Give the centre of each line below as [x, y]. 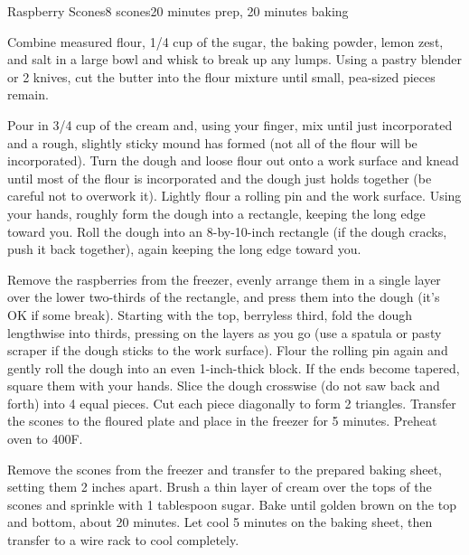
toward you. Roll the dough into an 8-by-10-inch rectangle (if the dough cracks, [227, 231]
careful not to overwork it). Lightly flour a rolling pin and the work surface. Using [234, 196]
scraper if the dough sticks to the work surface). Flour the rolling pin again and [228, 350]
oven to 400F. [45, 439]
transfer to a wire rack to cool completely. [123, 540]
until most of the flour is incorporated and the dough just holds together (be [220, 178]
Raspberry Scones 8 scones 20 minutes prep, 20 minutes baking [178, 11]
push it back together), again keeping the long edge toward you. [184, 249]
